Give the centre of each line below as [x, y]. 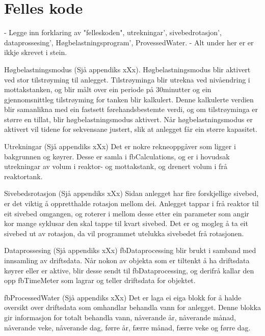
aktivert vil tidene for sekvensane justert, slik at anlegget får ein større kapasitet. [131, 129]
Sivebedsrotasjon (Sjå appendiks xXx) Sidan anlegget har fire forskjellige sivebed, [131, 193]
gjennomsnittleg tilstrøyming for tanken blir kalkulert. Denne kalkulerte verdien [129, 99]
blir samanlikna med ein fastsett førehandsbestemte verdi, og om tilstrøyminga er [131, 109]
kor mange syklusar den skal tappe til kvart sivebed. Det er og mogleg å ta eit [126, 223]
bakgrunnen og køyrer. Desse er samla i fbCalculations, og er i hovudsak [117, 156]
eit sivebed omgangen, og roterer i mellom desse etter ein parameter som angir [127, 213]
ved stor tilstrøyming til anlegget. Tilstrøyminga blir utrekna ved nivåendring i [127, 79]
